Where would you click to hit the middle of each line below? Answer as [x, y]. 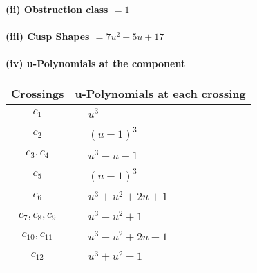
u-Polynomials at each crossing [160, 93]
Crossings [38, 93]
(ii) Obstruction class [57, 9]
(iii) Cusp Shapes [48, 36]
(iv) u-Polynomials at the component [96, 63]
